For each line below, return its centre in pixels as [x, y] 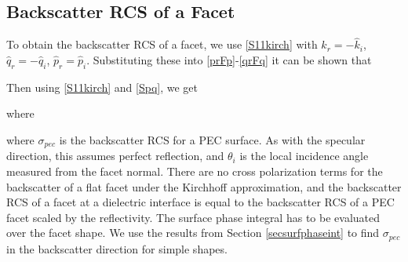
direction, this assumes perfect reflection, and [115, 156]
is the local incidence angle [304, 156]
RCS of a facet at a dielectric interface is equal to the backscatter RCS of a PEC [200, 202]
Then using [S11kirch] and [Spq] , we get [102, 87]
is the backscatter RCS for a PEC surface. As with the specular [212, 140]
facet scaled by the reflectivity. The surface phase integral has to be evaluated [193, 217]
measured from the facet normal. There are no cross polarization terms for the [195, 171]
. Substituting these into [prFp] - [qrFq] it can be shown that [229, 60]
